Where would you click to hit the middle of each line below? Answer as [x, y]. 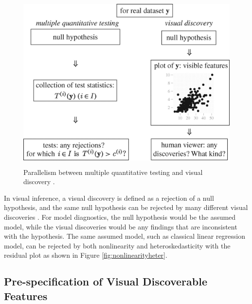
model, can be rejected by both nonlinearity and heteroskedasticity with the [117, 245]
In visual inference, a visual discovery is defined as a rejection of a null [109, 198]
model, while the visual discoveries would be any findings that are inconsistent [121, 226]
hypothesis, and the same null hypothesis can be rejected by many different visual [126, 207]
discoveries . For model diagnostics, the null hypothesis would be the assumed [120, 217]
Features [26, 295]
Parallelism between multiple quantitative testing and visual [113, 172]
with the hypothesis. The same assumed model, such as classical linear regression [125, 236]
